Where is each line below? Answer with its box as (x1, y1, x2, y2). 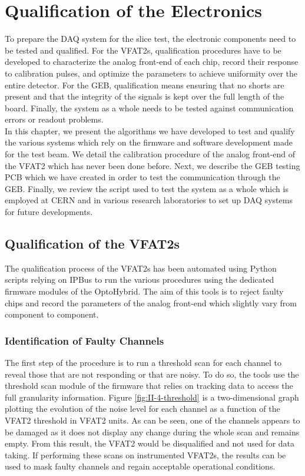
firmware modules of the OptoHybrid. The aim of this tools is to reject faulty (5, 285, 284, 297)
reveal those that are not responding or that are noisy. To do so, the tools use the (5, 368, 299, 380)
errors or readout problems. (5, 113, 104, 125)
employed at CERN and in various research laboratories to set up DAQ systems (5, 194, 293, 206)
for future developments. (5, 206, 93, 218)
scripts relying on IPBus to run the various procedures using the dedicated (5, 273, 274, 286)
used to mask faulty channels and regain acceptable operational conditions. (5, 460, 276, 472)
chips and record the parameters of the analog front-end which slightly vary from (5, 296, 297, 309)
